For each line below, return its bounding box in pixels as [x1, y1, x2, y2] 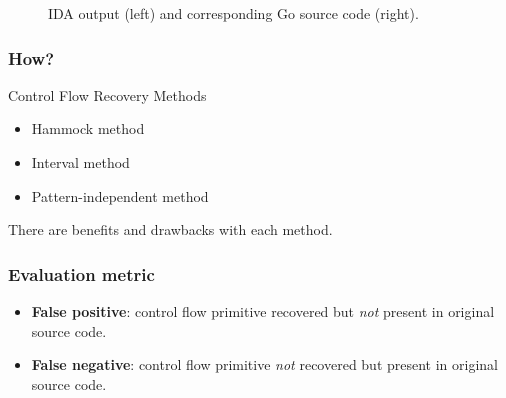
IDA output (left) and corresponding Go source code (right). [48, 3, 419, 23]
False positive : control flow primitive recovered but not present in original [31, 301, 495, 321]
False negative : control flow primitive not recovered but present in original [31, 354, 499, 375]
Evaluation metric [8, 261, 155, 286]
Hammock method [31, 118, 145, 139]
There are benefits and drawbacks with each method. [8, 219, 333, 240]
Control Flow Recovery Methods [8, 84, 207, 105]
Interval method [31, 152, 130, 172]
